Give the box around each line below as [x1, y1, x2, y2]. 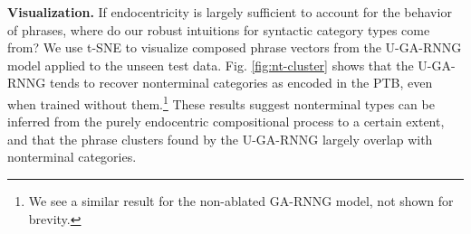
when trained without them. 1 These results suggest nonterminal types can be [7, 91, 435, 113]
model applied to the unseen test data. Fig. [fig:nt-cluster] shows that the [7, 55, 414, 74]
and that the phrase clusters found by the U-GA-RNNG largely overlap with [7, 129, 433, 148]
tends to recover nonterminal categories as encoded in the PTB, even [49, 73, 433, 92]
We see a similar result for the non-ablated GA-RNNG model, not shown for [28, 192, 454, 210]
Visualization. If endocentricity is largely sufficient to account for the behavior [7, 3, 452, 21]
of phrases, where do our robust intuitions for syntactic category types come [7, 20, 430, 39]
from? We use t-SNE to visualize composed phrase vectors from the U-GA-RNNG [7, 38, 462, 57]
